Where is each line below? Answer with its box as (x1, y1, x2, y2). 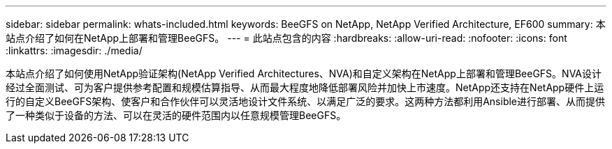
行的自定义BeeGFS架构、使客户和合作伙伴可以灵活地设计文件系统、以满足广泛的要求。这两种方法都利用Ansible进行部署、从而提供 (6, 95, 606, 107)
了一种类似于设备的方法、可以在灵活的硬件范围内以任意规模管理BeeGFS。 (6, 109, 347, 121)
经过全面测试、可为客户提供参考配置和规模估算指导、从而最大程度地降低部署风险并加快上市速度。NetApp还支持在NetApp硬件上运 (6, 81, 604, 93)
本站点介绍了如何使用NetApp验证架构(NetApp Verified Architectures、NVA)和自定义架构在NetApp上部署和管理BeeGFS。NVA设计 (6, 68, 602, 79)
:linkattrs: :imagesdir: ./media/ (6, 45, 143, 56)
